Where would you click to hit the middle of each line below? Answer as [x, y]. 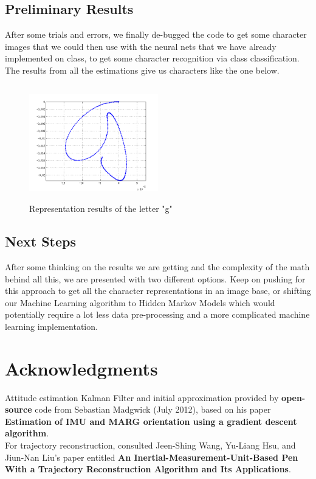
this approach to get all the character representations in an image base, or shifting [158, 291]
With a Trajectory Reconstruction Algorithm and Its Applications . [148, 469]
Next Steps [40, 241]
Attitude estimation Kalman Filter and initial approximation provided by [142, 397]
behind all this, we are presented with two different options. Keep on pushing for [155, 278]
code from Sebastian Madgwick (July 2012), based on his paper [153, 409]
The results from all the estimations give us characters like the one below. [142, 70]
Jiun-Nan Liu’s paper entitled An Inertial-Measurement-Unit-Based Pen [152, 457]
